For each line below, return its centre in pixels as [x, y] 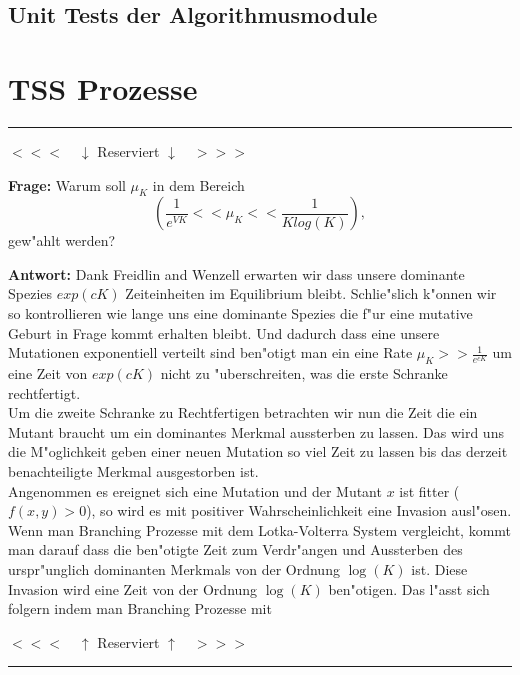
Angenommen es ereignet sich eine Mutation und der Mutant [195, 490]
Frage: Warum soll [67, 184]
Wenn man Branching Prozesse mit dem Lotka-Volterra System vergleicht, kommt [260, 529]
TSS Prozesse [103, 87]
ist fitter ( [429, 490]
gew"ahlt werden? [62, 240]
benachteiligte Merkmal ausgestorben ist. [133, 471]
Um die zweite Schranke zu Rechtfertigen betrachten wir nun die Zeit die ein [243, 412]
